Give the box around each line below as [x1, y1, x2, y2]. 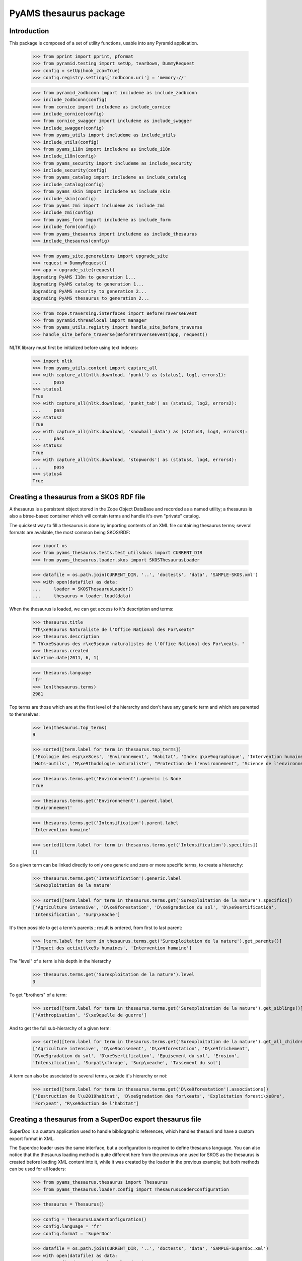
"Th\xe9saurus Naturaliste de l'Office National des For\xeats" [32, 626, 195, 633]
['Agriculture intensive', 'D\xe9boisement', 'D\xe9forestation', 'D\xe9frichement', [32, 1046, 250, 1052]
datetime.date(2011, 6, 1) [32, 655, 99, 661]
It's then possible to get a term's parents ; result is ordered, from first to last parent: [9, 925, 182, 931]
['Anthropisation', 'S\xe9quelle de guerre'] [32, 1012, 147, 1018]
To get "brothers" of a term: [9, 992, 67, 998]
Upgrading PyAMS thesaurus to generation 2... [32, 295, 149, 301]
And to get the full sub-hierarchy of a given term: [9, 1025, 111, 1031]
